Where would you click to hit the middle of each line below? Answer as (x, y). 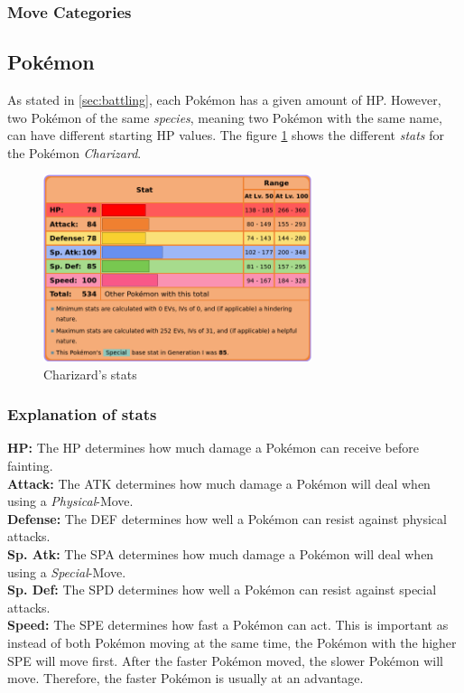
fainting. (30, 466)
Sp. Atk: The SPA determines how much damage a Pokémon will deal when (221, 554)
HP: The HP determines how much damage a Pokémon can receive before (213, 448)
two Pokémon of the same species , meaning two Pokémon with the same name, (225, 117)
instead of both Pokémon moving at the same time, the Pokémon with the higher (232, 642)
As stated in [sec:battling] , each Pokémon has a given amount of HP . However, (224, 100)
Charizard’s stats (90, 374)
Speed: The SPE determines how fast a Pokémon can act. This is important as (228, 625)
